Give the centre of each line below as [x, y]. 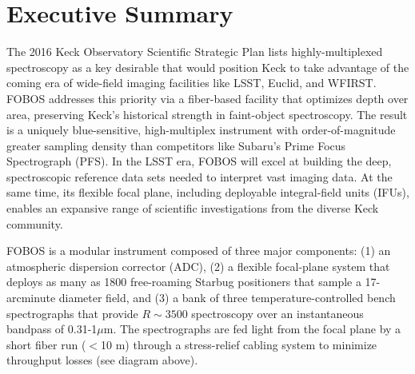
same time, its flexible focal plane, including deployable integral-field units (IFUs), [208, 192]
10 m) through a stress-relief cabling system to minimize [239, 344]
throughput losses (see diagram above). [102, 360]
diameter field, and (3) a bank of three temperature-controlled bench [227, 298]
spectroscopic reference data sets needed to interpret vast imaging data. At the [200, 176]
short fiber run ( [46, 344]
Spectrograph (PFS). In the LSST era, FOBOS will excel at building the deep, [199, 161]
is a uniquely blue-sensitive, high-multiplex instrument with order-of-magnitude [201, 130]
